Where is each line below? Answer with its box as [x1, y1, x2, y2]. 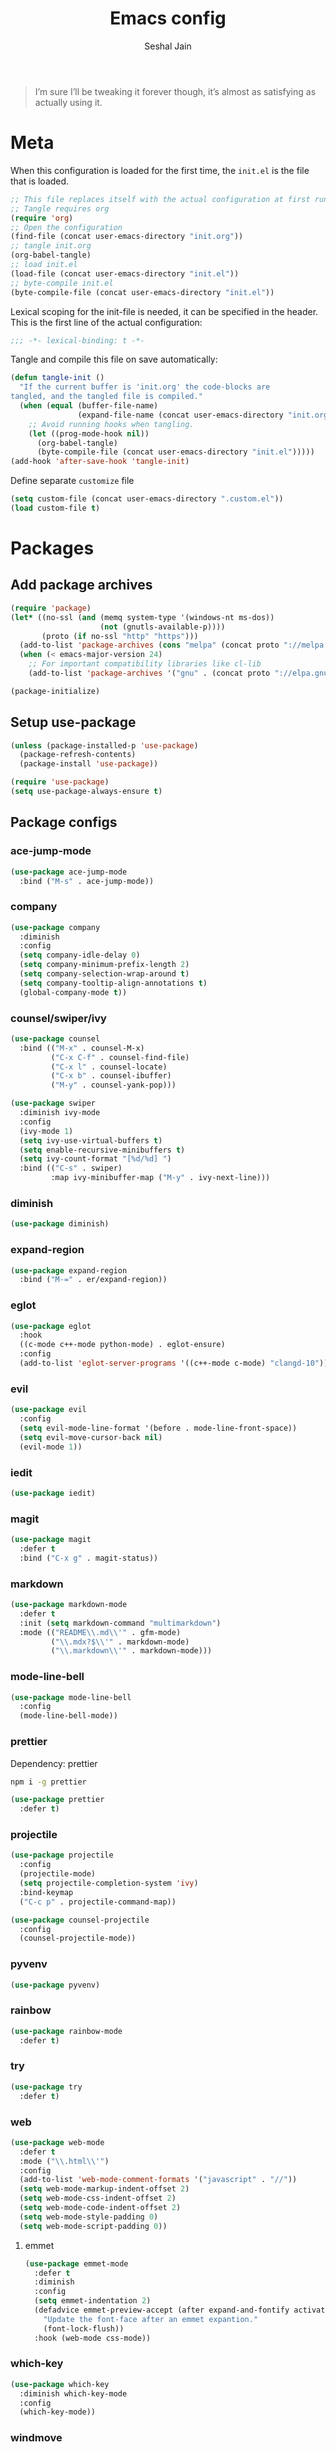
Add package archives [10, 577, 153, 594]
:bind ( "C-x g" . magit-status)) [19, 1553, 159, 1563]
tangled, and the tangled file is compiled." [10, 392, 203, 402]
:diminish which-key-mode [19, 2388, 128, 2399]
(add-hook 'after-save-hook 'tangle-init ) [10, 457, 190, 467]
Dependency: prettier [10, 1757, 98, 1769]
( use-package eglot [10, 1321, 92, 1331]
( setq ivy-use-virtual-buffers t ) [19, 1135, 163, 1146]
